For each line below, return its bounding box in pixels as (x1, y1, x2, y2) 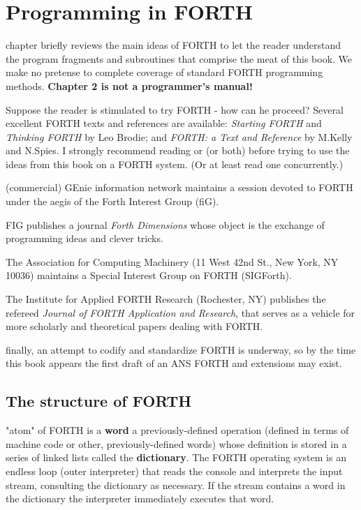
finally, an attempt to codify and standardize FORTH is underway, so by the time (6, 342, 356, 357)
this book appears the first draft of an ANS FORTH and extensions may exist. (6, 356, 342, 370)
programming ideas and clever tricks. (6, 231, 163, 246)
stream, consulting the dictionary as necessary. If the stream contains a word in (6, 477, 346, 492)
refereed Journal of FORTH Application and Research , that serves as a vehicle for (6, 305, 355, 320)
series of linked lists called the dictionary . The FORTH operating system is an (6, 450, 346, 465)
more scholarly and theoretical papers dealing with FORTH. (6, 319, 263, 333)
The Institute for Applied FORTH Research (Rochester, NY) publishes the (6, 292, 326, 306)
